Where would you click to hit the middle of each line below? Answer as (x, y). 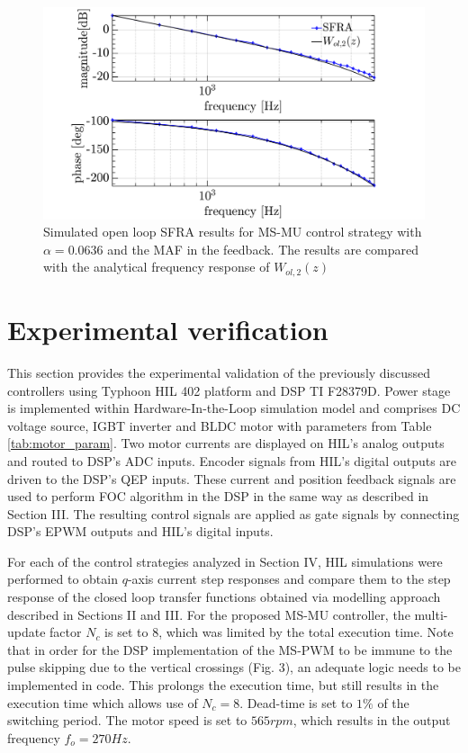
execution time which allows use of (103, 702)
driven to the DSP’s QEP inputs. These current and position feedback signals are (232, 478)
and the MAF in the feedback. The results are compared (263, 249)
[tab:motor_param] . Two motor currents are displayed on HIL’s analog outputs (226, 443)
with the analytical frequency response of (157, 267)
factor (66, 632)
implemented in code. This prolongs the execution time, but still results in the (223, 685)
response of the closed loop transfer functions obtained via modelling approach (224, 597)
